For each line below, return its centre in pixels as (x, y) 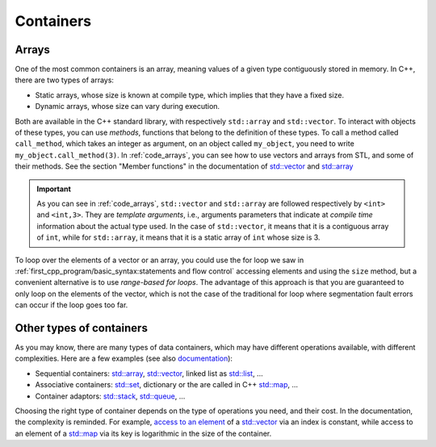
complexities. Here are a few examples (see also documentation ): (124, 358)
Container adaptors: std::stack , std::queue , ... (110, 396)
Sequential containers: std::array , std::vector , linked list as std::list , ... (149, 373)
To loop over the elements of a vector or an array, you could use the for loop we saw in (159, 260)
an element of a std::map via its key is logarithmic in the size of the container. (143, 433)
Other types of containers (82, 328)
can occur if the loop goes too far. (71, 305)
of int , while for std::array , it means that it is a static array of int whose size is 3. (178, 237)
